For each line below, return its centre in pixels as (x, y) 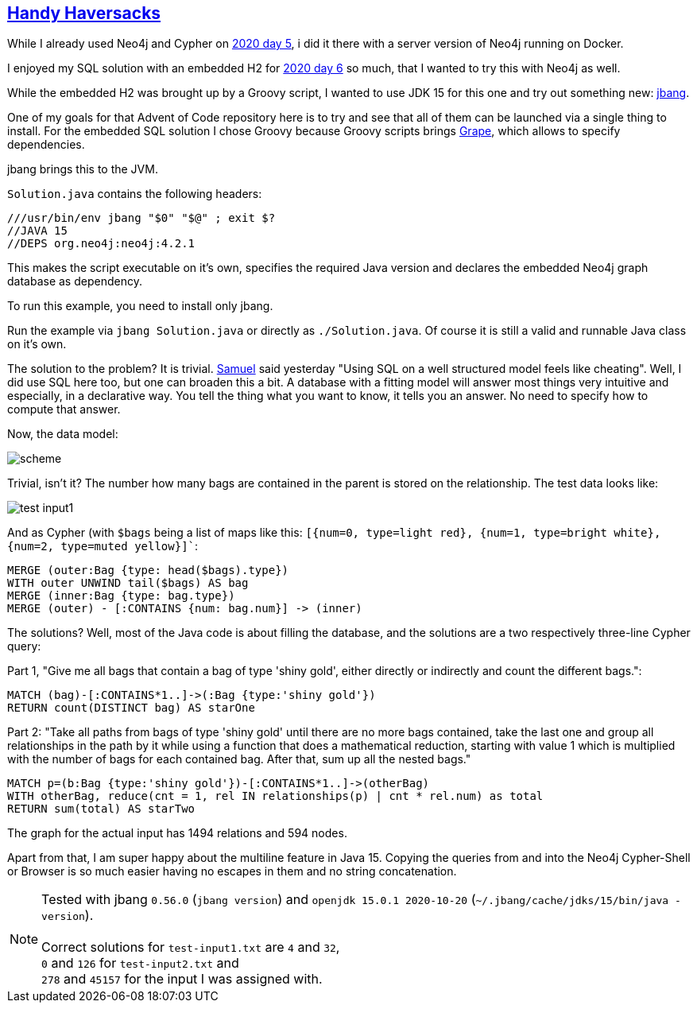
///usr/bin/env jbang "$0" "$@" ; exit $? (141, 218)
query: (24, 646)
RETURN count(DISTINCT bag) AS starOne (131, 708)
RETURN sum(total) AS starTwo (101, 809)
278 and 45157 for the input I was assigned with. (182, 979)
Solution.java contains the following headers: (135, 194)
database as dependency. (75, 281)
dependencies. (46, 145)
